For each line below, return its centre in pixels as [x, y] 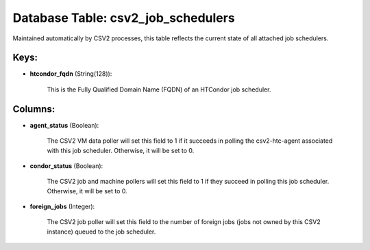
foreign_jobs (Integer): [62, 207]
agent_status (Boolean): [64, 125]
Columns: [34, 109]
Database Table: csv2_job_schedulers [124, 18]
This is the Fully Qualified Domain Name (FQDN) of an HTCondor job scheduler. [159, 89]
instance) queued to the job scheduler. [101, 232]
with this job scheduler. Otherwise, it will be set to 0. [121, 150]
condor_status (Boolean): [66, 166]
